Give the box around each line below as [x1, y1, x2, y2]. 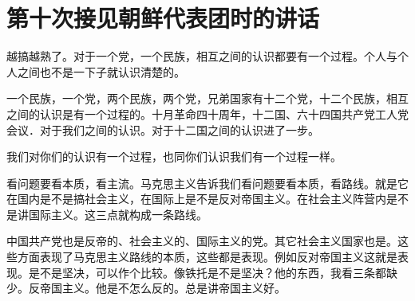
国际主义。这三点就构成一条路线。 [28, 205, 207, 222]
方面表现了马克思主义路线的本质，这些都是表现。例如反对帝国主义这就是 [17, 248, 397, 265]
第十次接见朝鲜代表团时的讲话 [6, 2, 320, 34]
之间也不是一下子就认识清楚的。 [17, 63, 185, 80]
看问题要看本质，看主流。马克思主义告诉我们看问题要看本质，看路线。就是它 [6, 174, 409, 191]
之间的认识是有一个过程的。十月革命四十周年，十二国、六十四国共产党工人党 [6, 105, 409, 122]
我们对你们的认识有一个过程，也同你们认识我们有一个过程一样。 [6, 148, 342, 165]
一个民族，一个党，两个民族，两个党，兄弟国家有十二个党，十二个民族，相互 [6, 90, 409, 107]
